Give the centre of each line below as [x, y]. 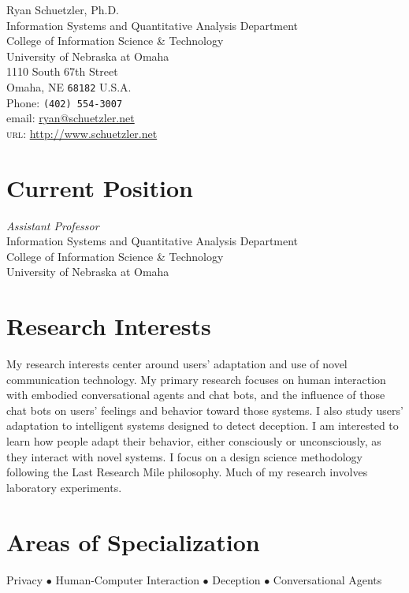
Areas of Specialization [133, 541]
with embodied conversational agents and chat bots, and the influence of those [196, 395]
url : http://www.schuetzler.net [82, 133]
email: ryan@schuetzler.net [71, 118]
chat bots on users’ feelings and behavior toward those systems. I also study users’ [205, 410]
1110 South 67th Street [62, 71]
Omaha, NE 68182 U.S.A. [69, 86]
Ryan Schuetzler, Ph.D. [63, 9]
